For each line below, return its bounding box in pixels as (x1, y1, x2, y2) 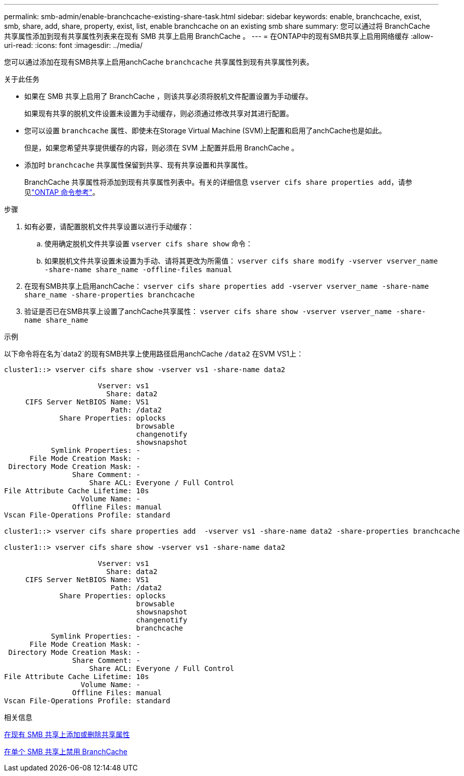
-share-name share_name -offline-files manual (44, 266, 232, 274)
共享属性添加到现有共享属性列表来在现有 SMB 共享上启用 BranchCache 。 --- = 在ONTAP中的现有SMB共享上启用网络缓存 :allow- (4, 32, 434, 40)
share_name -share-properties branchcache (24, 291, 195, 299)
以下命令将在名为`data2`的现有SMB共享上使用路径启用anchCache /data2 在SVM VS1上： (4, 349, 304, 358)
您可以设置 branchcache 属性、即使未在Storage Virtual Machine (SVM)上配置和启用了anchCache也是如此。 (24, 126, 386, 135)
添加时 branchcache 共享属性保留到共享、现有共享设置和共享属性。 (24, 161, 252, 169)
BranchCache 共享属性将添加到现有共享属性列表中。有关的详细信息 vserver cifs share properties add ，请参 (24, 178, 412, 186)
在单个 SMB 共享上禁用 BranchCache (4, 747, 127, 756)
